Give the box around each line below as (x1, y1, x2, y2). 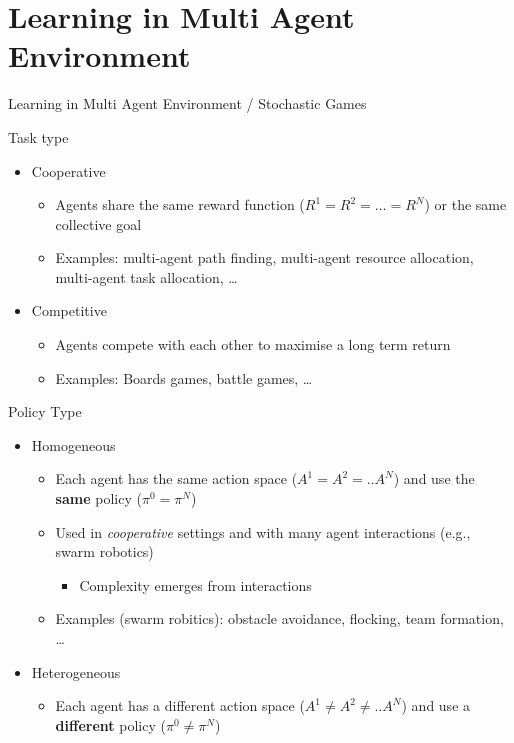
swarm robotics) (55, 541, 154, 562)
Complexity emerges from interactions (79, 574, 312, 595)
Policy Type (8, 401, 82, 422)
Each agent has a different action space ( (55, 695, 305, 716)
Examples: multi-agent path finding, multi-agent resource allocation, (55, 247, 474, 268)
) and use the (393, 468, 475, 489)
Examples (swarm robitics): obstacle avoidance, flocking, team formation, (55, 608, 504, 629)
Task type (8, 126, 69, 147)
